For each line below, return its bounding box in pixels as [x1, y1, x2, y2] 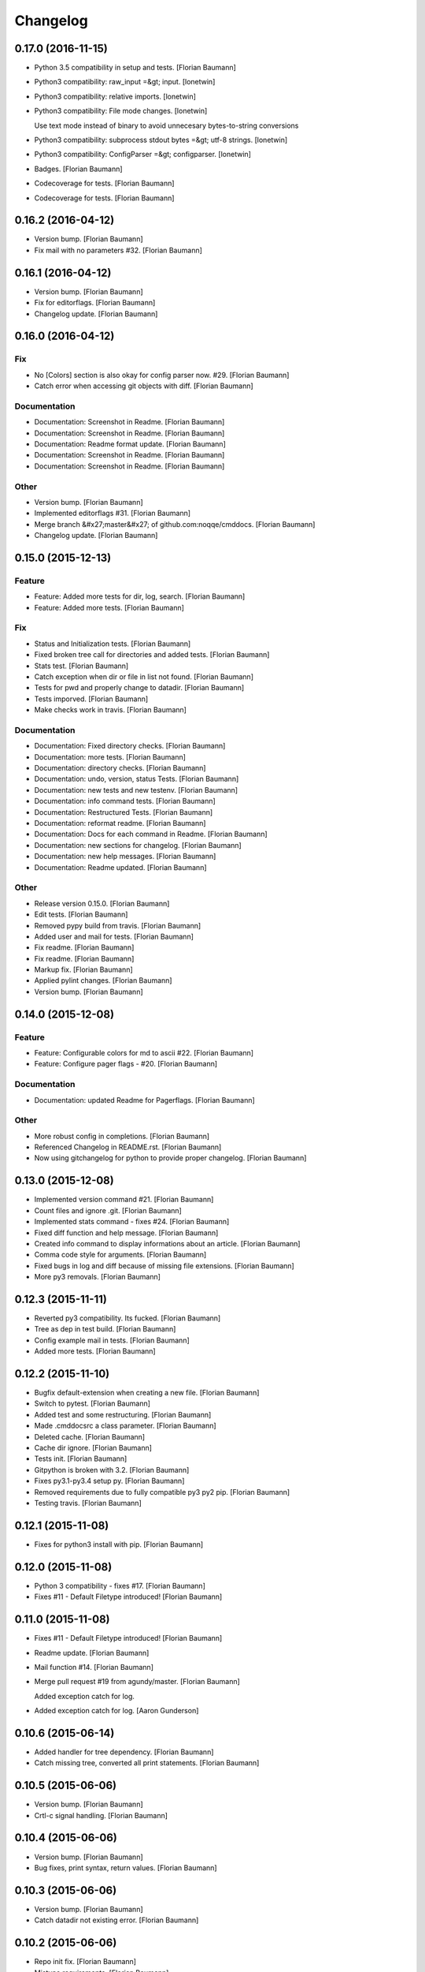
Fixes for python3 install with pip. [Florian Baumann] [34, 1539, 204, 1549]
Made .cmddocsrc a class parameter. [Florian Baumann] [34, 1421, 216, 1431]
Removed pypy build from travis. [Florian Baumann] [34, 921, 201, 930]
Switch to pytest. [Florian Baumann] [34, 1399, 151, 1408]
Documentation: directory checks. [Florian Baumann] [34, 764, 206, 773]
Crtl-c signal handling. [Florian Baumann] [34, 1810, 168, 1820]
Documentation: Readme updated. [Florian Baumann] [34, 862, 208, 872]
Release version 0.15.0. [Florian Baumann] [34, 898, 170, 908]
